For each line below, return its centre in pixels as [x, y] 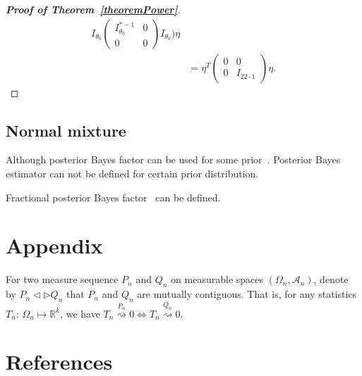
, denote [331, 279]
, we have [80, 313]
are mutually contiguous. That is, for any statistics [247, 294]
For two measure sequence [62, 279]
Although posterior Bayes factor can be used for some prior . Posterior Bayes [173, 159]
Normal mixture [66, 130]
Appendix [54, 245]
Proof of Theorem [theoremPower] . [93, 9]
